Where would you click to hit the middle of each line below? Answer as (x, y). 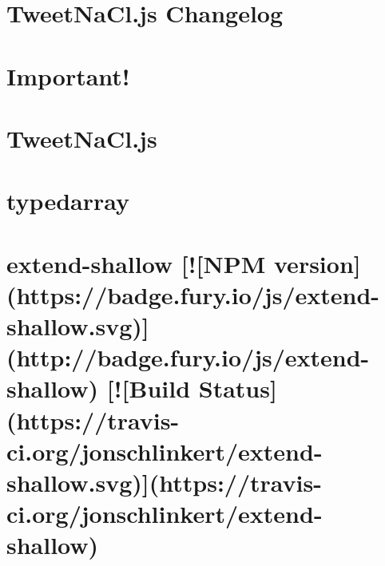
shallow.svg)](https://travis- (164, 482)
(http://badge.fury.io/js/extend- (188, 357)
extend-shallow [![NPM (136, 263)
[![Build (149, 388)
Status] (238, 388)
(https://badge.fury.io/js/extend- (193, 294)
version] (318, 263)
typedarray (68, 201)
